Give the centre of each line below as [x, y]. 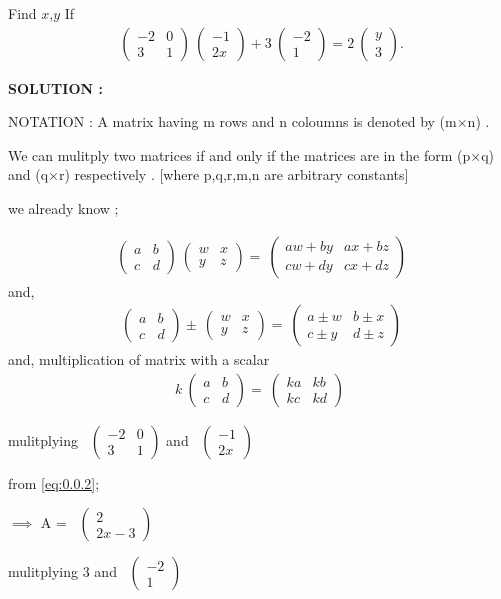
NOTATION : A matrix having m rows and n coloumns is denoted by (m [232, 121]
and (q [28, 174]
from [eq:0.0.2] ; [54, 482]
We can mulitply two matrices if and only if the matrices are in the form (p [239, 154]
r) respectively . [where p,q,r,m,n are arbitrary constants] [233, 174]
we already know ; [63, 208]
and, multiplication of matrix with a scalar [139, 359]
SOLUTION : [55, 87]
